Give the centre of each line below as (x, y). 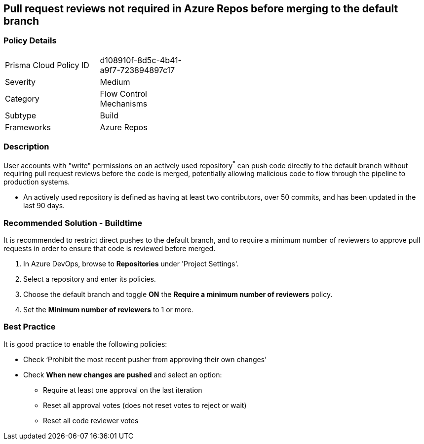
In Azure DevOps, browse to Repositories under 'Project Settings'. (131, 263)
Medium (115, 82)
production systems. (37, 182)
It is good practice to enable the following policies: (85, 344)
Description (26, 147)
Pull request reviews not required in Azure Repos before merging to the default (201, 9)
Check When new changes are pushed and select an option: (123, 374)
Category (22, 98)
